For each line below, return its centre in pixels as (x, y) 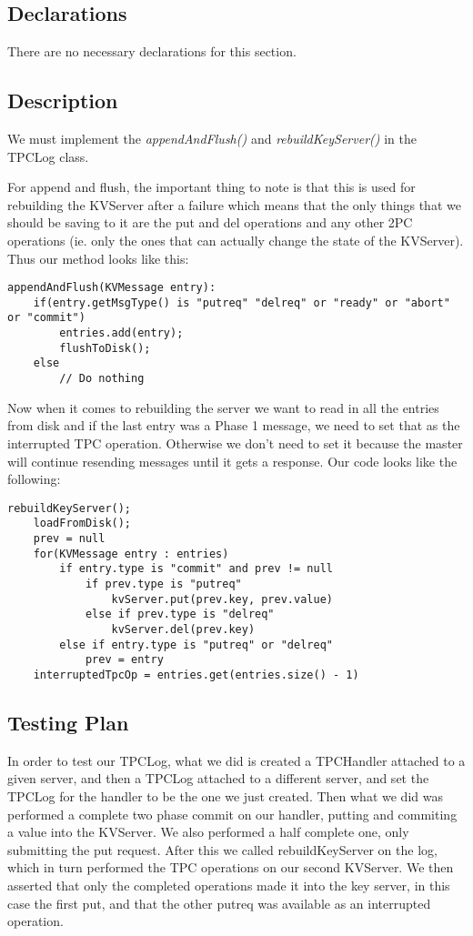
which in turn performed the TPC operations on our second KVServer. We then (231, 867)
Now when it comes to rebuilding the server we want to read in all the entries (223, 407)
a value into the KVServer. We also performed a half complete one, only (208, 832)
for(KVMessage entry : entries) (131, 554)
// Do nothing (102, 379)
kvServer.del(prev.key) (183, 629)
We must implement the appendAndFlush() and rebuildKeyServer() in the (212, 138)
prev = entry (124, 660)
